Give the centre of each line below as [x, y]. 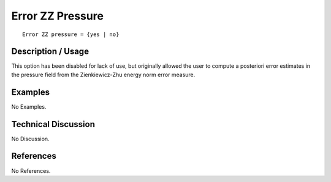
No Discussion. [30, 139]
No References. [31, 170]
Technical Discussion [53, 124]
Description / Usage [50, 52]
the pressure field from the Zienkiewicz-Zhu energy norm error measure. [103, 75]
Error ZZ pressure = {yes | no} [71, 34]
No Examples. [29, 106]
